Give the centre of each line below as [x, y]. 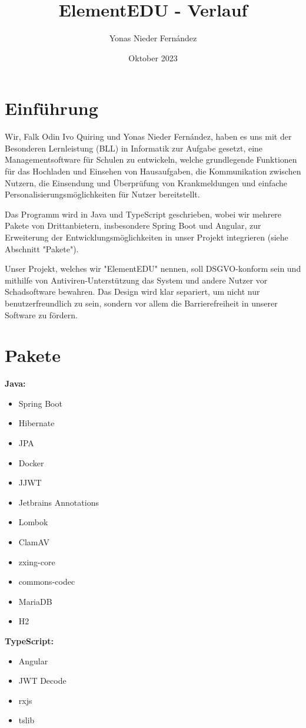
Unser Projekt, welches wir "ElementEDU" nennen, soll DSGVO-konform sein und [153, 269]
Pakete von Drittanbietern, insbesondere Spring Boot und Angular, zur [133, 225]
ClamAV [34, 542]
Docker [31, 462]
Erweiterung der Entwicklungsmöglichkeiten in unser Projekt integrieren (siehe [147, 237]
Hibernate [36, 423]
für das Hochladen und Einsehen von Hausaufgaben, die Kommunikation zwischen [153, 171]
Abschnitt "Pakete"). [42, 248]
